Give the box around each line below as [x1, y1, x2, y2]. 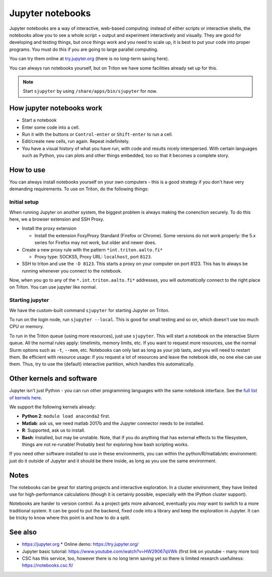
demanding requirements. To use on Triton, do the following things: [9, 186, 149, 192]
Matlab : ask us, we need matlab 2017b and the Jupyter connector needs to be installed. [22, 420, 205, 426]
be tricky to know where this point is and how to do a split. [9, 515, 130, 521]
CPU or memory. [9, 324, 44, 330]
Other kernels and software [9, 374, 98, 383]
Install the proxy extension [22, 225, 77, 232]
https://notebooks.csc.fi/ [22, 562, 74, 568]
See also [9, 528, 37, 537]
